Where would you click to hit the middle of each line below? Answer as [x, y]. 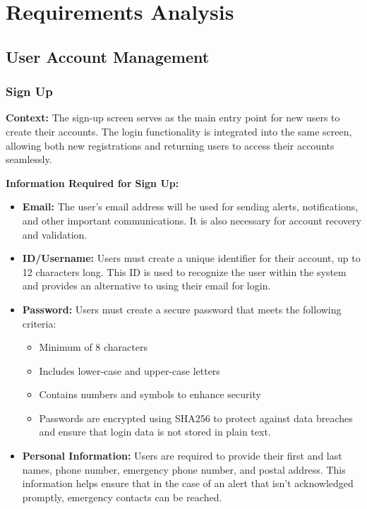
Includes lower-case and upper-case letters [130, 370]
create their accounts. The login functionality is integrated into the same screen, [179, 131]
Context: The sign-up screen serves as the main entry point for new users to [173, 118]
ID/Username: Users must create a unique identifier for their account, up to [191, 258]
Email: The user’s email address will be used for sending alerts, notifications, [190, 206]
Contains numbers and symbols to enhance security [150, 394]
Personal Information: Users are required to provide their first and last [182, 456]
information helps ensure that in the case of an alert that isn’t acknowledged [188, 483]
